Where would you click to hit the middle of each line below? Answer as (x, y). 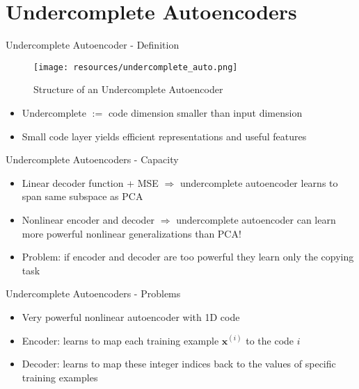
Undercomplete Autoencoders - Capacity (92, 159)
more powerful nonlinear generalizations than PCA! (131, 233)
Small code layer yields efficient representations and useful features (164, 136)
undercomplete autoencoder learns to (259, 182)
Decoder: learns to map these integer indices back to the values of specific (179, 364)
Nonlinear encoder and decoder (88, 219)
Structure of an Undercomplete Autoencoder (128, 89)
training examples (60, 377)
